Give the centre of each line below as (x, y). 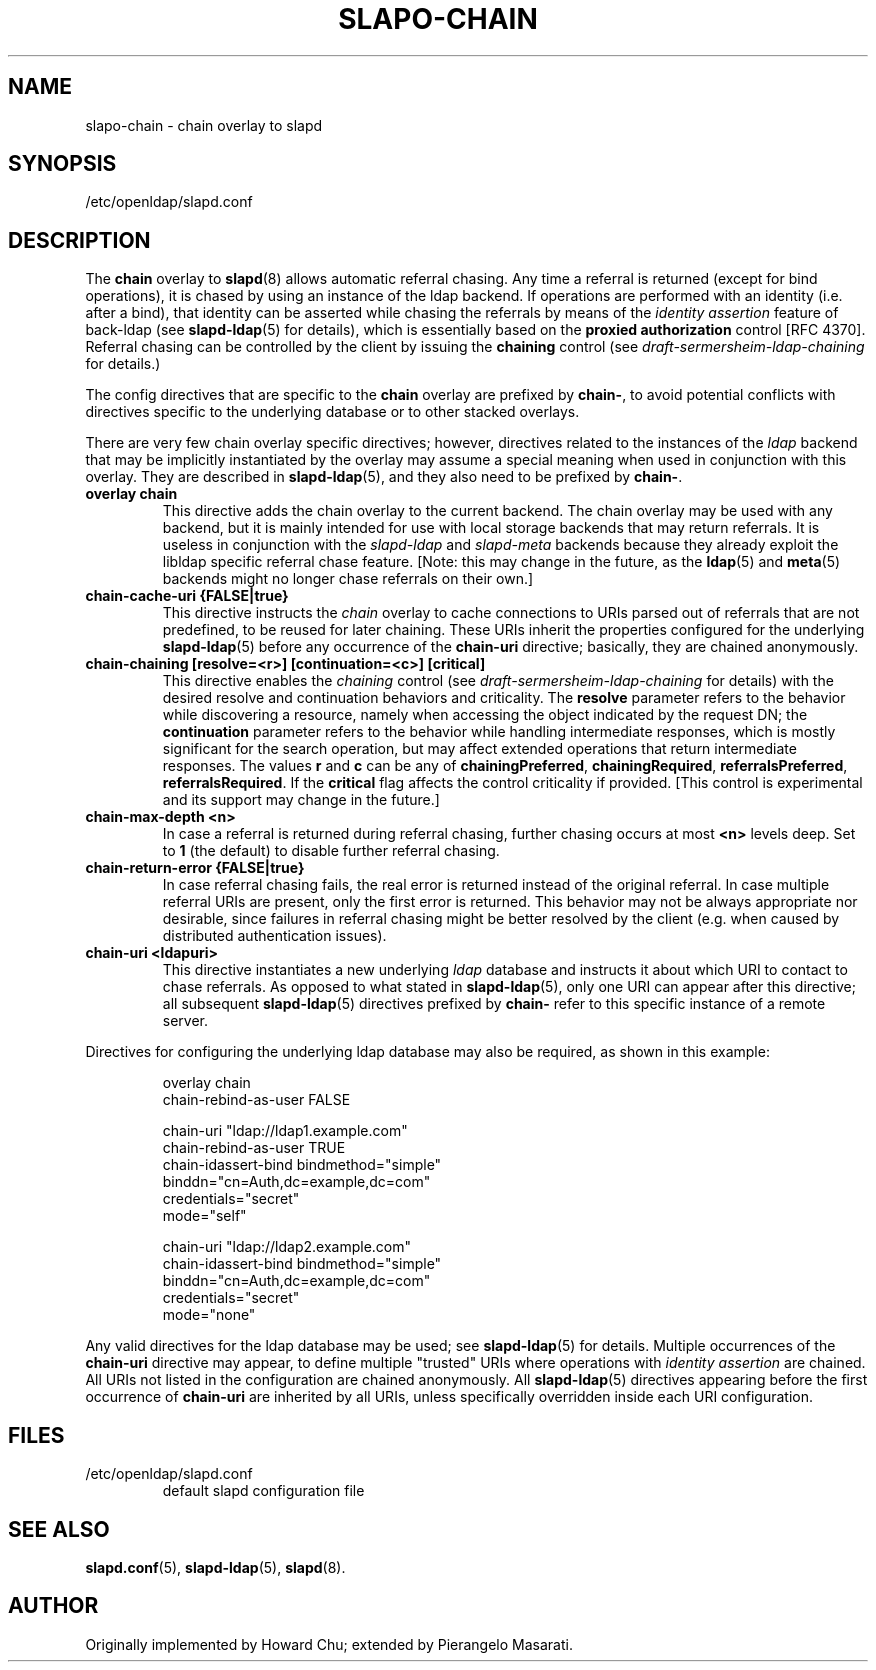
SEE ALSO (59, 1529)
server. (185, 1021)
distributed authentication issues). (274, 936)
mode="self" (204, 1216)
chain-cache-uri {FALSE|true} (187, 596)
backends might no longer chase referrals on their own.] (348, 579)
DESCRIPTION (79, 240)
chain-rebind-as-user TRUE (254, 1148)
